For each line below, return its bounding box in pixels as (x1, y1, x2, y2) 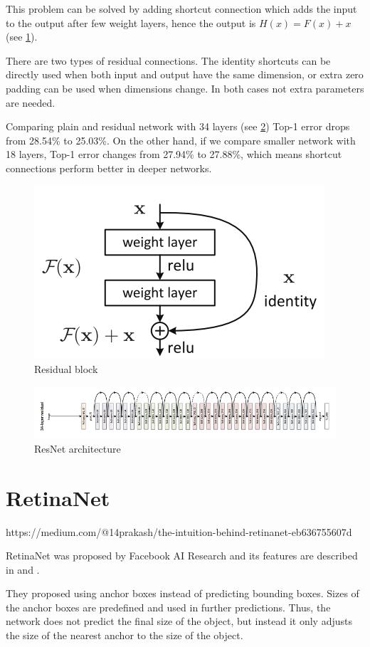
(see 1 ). (6, 29, 38, 44)
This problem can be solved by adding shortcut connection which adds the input (6, 1, 357, 16)
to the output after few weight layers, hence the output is (6, 15, 256, 30)
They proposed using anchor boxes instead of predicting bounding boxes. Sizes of (6, 586, 359, 601)
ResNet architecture (34, 441, 121, 456)
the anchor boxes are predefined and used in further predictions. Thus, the (6, 599, 331, 614)
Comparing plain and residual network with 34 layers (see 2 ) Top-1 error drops (6, 119, 350, 134)
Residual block (34, 362, 98, 377)
